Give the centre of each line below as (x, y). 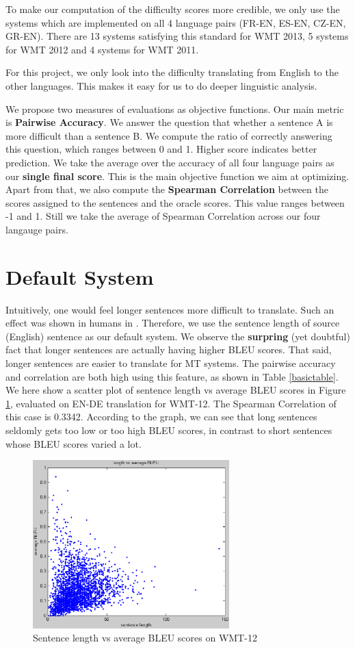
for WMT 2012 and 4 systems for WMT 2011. (102, 49)
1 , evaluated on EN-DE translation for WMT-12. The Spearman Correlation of (171, 403)
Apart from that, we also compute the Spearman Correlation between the (167, 189)
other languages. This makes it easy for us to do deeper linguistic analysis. (161, 85)
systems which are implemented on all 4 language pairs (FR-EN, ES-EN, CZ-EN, (176, 22)
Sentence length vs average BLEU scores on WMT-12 (145, 638)
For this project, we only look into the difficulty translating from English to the (172, 72)
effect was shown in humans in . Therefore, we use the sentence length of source (173, 323)
